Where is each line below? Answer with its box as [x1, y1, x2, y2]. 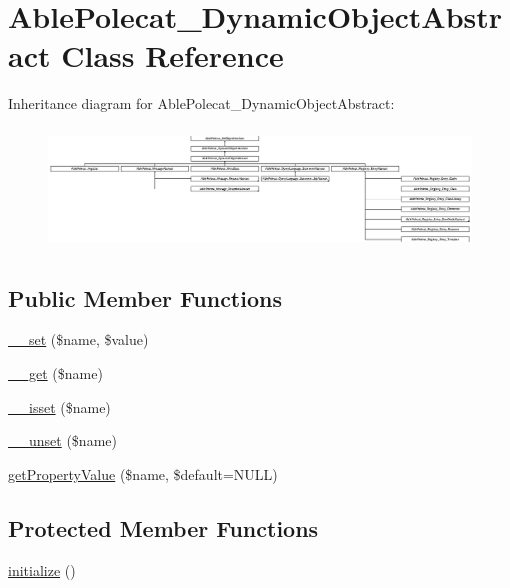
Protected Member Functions [8, 512, 319, 543]
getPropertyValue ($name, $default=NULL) [8, 463, 278, 484]
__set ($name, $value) [8, 329, 149, 350]
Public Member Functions [8, 282, 282, 313]
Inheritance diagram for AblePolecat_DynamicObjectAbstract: [8, 93, 395, 114]
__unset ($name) [8, 430, 117, 451]
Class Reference [61, 35, 284, 76]
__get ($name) [8, 362, 103, 383]
